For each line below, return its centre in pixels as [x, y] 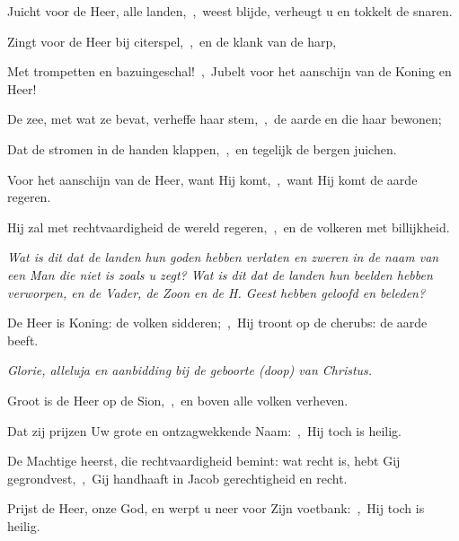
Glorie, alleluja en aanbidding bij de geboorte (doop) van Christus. [190, 370]
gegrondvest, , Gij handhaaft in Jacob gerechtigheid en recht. [177, 478]
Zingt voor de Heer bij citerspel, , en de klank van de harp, [172, 41]
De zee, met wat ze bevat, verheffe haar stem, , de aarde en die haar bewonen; [225, 119]
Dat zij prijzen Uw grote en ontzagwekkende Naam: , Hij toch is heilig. [204, 430]
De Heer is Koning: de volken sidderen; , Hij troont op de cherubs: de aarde [217, 323]
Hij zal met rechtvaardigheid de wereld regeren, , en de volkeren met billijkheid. [229, 227]
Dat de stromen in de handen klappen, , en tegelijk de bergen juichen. [202, 148]
